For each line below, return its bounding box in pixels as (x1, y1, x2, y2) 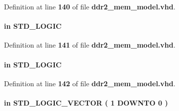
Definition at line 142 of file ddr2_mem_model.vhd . (4, 78, 176, 88)
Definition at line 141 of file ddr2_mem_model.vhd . (4, 40, 176, 50)
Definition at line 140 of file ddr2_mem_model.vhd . (4, 1, 176, 11)
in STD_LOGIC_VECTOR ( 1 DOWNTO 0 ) (4, 97, 168, 108)
